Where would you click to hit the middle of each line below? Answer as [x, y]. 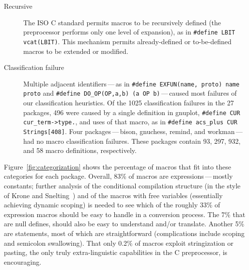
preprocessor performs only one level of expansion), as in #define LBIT [129, 32]
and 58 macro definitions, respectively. [80, 150]
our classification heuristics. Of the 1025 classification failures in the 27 [129, 102]
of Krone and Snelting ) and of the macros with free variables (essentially [113, 195]
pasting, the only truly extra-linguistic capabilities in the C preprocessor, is [116, 252]
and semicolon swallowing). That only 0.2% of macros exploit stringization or [119, 243]
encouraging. [23, 262]
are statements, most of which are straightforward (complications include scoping [124, 233]
